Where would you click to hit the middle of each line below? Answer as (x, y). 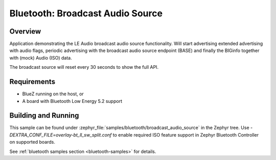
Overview (25, 31)
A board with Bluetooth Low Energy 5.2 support (72, 101)
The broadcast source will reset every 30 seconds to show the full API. (84, 67)
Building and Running (44, 115)
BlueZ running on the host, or (53, 94)
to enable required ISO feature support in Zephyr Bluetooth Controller (186, 135)
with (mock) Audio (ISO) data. (41, 58)
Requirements (32, 82)
